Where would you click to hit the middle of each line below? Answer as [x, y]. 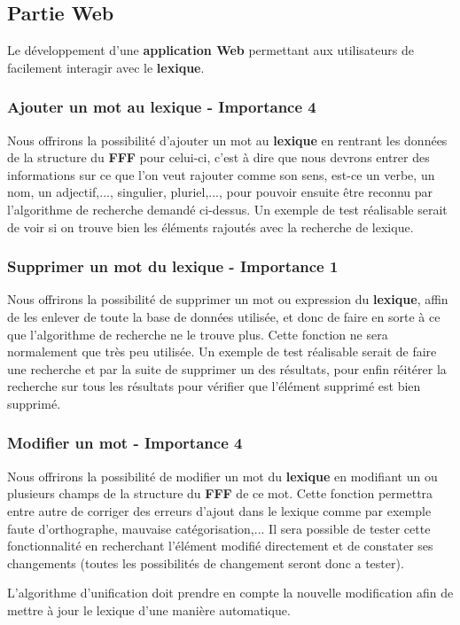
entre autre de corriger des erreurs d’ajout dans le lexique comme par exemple [219, 510]
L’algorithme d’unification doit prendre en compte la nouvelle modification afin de [230, 593]
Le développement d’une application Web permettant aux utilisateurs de [211, 50]
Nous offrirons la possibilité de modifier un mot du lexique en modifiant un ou [222, 476]
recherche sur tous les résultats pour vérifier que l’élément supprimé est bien [214, 386]
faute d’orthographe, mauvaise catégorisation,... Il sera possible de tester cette [219, 528]
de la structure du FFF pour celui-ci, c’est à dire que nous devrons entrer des [218, 157]
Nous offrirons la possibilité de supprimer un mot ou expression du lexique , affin [228, 299]
